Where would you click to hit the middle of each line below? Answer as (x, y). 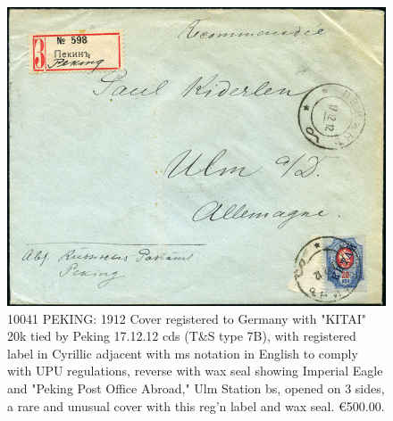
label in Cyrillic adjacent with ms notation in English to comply (183, 353)
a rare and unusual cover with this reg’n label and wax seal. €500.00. (196, 405)
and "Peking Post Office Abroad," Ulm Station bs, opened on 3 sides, (196, 388)
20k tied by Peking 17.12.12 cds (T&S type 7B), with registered (182, 336)
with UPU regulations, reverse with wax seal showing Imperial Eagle (195, 371)
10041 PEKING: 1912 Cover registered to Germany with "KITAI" (187, 318)
